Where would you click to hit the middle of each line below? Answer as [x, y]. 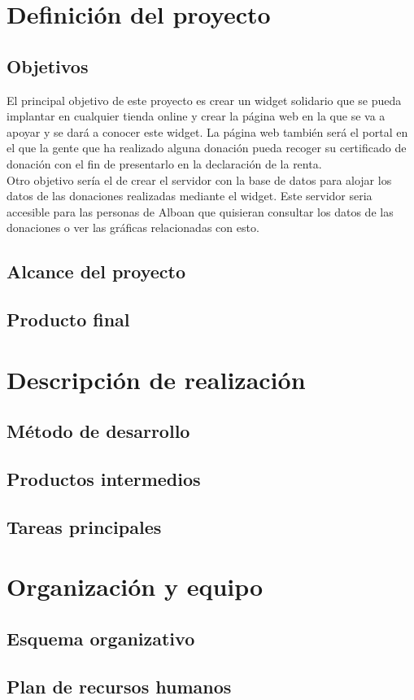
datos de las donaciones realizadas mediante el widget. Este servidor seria [190, 196]
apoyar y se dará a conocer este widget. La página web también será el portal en [207, 131]
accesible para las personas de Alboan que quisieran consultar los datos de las [200, 211]
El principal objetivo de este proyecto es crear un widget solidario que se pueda [204, 100]
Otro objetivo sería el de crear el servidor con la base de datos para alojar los [199, 179]
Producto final [68, 319]
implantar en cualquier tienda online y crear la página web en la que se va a [196, 116]
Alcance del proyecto [96, 271]
